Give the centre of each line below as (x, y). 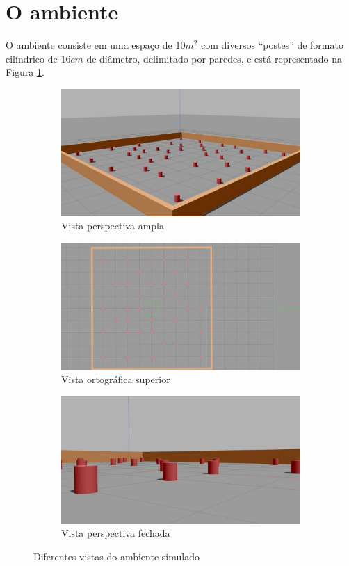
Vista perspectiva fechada (116, 533)
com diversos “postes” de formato (272, 45)
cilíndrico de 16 (38, 58)
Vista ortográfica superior (116, 379)
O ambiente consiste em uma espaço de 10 (96, 45)
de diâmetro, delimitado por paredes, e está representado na (214, 58)
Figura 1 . (25, 72)
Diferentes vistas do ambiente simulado (116, 556)
